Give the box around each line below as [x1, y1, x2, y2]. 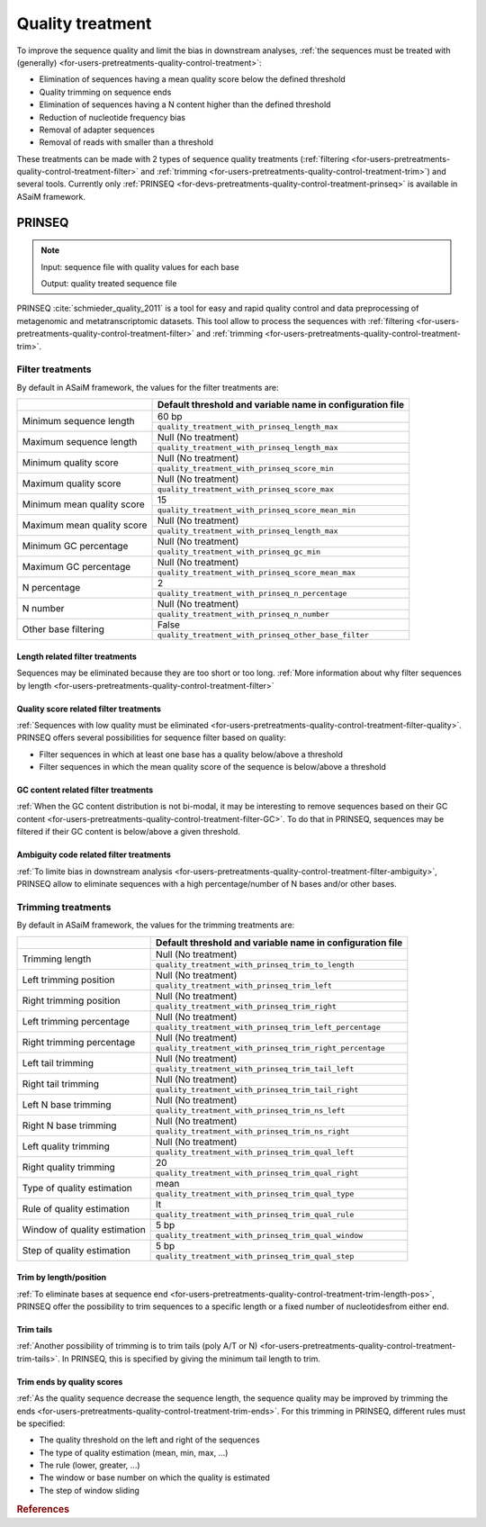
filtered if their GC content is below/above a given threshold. [16, 827, 240, 837]
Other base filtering [22, 623, 105, 636]
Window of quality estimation [22, 1223, 146, 1235]
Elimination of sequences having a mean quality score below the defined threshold [39, 74, 346, 85]
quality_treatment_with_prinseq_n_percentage [157, 589, 347, 599]
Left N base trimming [22, 1098, 112, 1111]
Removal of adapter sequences [39, 124, 155, 135]
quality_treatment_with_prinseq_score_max [157, 484, 335, 494]
